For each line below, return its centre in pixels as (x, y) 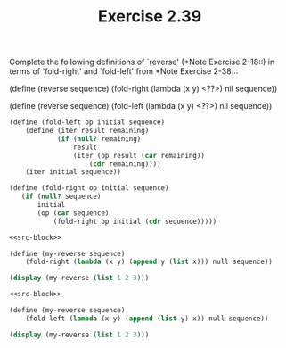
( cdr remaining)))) (125, 164)
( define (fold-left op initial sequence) (87, 122)
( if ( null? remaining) (99, 139)
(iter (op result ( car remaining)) (139, 155)
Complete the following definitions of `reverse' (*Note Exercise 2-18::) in (142, 62)
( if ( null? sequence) (61, 197)
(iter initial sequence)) (74, 172)
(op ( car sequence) (73, 213)
